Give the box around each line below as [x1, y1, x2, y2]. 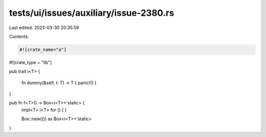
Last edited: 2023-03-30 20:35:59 [9, 25, 79, 31]
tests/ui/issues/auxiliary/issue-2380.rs [9, 7, 174, 18]
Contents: [9, 34, 29, 39]
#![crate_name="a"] [19, 47, 66, 52]
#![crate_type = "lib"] [9, 59, 52, 65]
